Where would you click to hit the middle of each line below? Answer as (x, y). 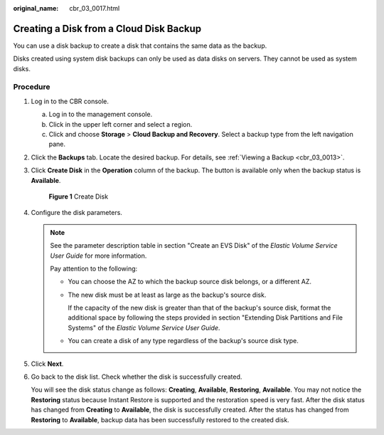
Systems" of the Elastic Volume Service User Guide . (144, 327)
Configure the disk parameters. (76, 213)
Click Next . (47, 364)
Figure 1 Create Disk (79, 196)
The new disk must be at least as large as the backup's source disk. (167, 295)
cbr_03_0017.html (95, 8)
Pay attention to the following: (94, 268)
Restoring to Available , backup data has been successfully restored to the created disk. (160, 419)
